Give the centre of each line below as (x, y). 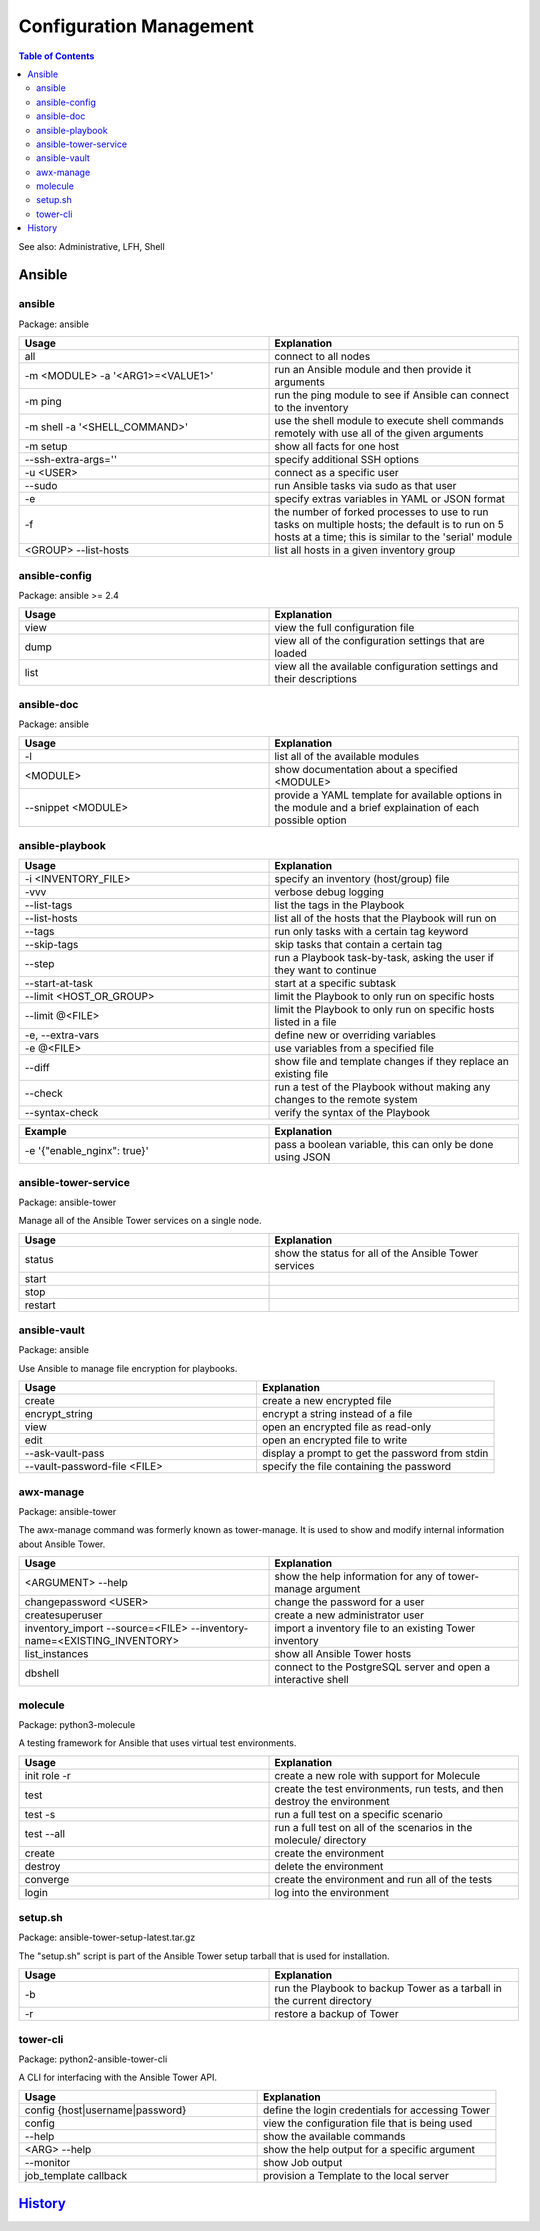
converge (47, 1879)
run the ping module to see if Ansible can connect (392, 395)
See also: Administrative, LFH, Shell (91, 246)
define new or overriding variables (355, 1035)
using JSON (302, 1157)
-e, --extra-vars (62, 1035)
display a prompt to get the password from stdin (375, 1453)
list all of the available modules (347, 757)
